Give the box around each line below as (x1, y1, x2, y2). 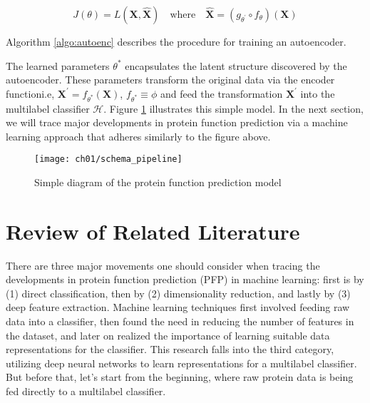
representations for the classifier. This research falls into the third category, (6, 342, 334, 357)
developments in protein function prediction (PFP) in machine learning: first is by (6, 272, 364, 287)
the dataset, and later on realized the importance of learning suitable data (6, 327, 330, 342)
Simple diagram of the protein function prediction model (34, 174, 282, 189)
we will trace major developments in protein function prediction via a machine (6, 115, 348, 130)
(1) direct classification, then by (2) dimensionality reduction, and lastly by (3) (6, 285, 351, 300)
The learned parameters (6, 58, 110, 73)
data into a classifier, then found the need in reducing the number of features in (6, 314, 354, 329)
